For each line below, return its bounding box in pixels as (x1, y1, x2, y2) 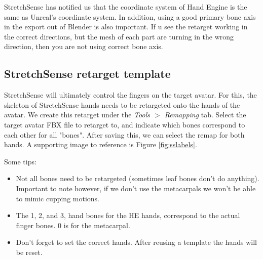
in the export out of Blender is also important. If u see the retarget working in (4, 21, 248, 32)
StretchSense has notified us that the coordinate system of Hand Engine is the (4, 2, 247, 12)
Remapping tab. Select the (164, 109, 246, 120)
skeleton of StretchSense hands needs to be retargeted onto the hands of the (4, 99, 240, 110)
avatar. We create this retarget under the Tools (4, 109, 151, 120)
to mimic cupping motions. (16, 193, 99, 203)
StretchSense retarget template (4, 66, 171, 81)
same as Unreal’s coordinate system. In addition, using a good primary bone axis (4, 11, 256, 22)
